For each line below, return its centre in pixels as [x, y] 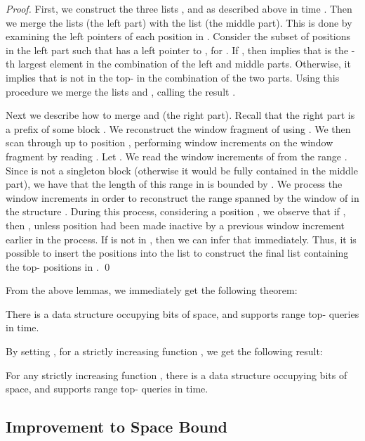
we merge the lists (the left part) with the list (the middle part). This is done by [179, 22]
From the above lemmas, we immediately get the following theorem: [152, 290]
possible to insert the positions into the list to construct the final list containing [177, 253]
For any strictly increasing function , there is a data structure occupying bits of [177, 375]
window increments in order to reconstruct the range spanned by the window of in [182, 197]
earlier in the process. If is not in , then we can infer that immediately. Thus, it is [181, 239]
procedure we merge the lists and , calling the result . [121, 91]
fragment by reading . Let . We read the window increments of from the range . [177, 156]
